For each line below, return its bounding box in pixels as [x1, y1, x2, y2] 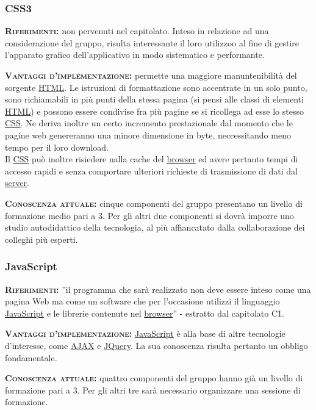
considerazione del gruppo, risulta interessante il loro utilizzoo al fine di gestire [5, 36, 300, 49]
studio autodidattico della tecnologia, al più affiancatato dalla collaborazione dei [5, 221, 305, 234]
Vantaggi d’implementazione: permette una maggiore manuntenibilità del [5, 69, 297, 81]
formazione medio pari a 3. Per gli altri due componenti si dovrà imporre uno [5, 209, 294, 221]
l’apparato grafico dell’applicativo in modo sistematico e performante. [5, 48, 265, 61]
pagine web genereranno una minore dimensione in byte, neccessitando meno [5, 128, 291, 141]
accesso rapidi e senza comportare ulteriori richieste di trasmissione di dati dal [5, 164, 298, 177]
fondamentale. [5, 351, 57, 364]
